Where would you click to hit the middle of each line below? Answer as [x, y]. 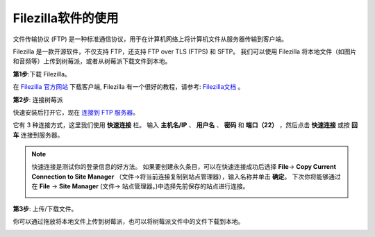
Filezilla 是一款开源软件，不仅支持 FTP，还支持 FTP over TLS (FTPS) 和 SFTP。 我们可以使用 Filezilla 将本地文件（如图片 [185, 51]
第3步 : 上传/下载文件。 [45, 209]
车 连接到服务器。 [38, 135]
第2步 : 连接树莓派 [38, 99]
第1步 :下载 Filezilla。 [42, 74]
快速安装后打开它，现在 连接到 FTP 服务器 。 [76, 112]
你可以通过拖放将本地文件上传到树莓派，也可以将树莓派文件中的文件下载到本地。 [128, 222]
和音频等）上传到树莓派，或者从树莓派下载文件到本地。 [92, 61]
